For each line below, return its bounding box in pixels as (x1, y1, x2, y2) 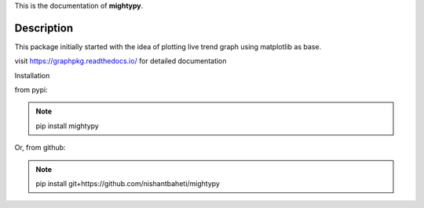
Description (14, 21, 74, 34)
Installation (14, 70, 50, 80)
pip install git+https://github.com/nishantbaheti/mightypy (35, 179, 220, 188)
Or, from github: (14, 143, 66, 152)
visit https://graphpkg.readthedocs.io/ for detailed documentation (14, 56, 227, 66)
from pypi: (14, 85, 48, 95)
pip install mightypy (35, 121, 100, 131)
